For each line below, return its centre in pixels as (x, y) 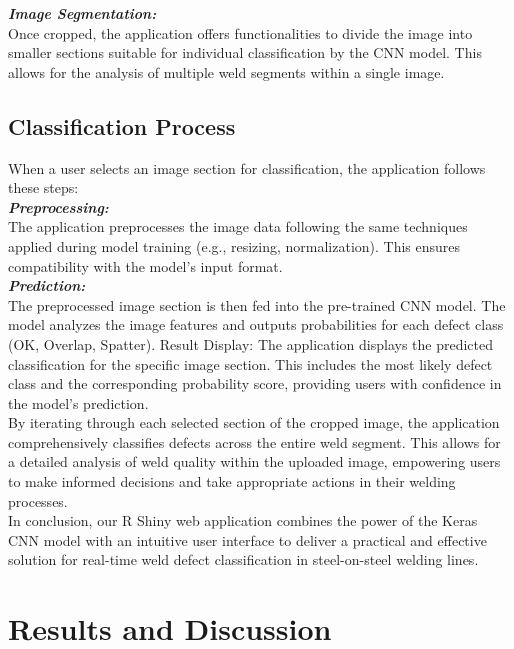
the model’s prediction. (78, 402)
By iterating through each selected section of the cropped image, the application (254, 422)
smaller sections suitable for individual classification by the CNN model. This (245, 52)
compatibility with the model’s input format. (145, 265)
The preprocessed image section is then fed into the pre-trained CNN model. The (257, 304)
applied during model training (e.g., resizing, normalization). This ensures (234, 245)
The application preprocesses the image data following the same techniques (238, 226)
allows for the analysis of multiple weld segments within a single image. (226, 71)
